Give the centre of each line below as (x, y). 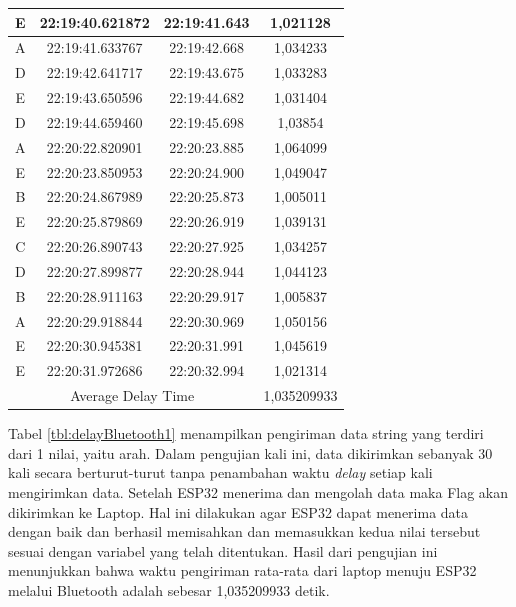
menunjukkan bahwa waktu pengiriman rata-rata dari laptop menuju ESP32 (242, 570)
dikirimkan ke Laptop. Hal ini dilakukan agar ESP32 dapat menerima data (238, 511)
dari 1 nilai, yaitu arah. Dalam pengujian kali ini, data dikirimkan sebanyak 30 (250, 452)
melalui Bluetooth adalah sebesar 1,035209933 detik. (169, 590)
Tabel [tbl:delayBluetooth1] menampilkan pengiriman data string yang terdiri (246, 433)
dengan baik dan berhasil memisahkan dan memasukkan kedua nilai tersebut (244, 531)
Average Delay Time (132, 395)
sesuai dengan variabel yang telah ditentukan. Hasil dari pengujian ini (223, 550)
